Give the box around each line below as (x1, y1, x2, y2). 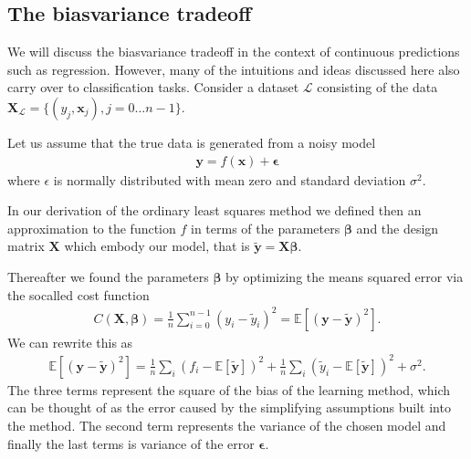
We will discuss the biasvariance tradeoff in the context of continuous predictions (7, 42, 460, 61)
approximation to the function (7, 218, 176, 237)
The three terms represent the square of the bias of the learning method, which (7, 380, 451, 399)
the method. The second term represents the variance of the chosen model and (7, 416, 446, 435)
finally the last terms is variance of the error (7, 433, 255, 453)
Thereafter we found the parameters (7, 266, 209, 286)
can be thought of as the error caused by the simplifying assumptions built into (7, 398, 451, 417)
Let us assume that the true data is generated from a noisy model (7, 132, 376, 151)
